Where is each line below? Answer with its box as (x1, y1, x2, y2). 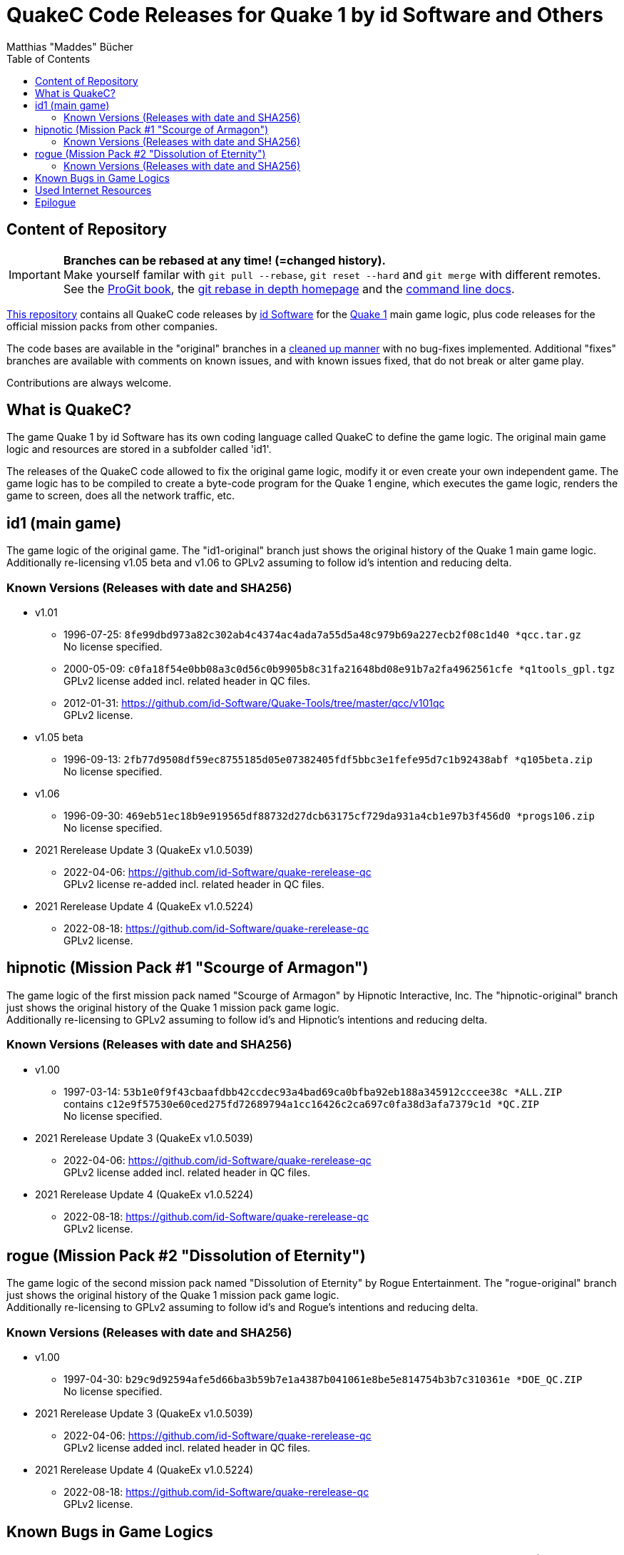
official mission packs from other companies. (6, 320, 218, 332)
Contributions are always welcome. (6, 376, 172, 389)
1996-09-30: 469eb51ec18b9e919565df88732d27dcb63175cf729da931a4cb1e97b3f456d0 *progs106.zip (63, 810, 595, 822)
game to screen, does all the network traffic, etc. (6, 489, 235, 502)
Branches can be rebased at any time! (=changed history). (63, 253, 386, 267)
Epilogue (35, 195, 76, 208)
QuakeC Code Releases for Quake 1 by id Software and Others (6, 3, 603, 27)
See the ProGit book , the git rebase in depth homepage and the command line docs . (63, 281, 515, 296)
